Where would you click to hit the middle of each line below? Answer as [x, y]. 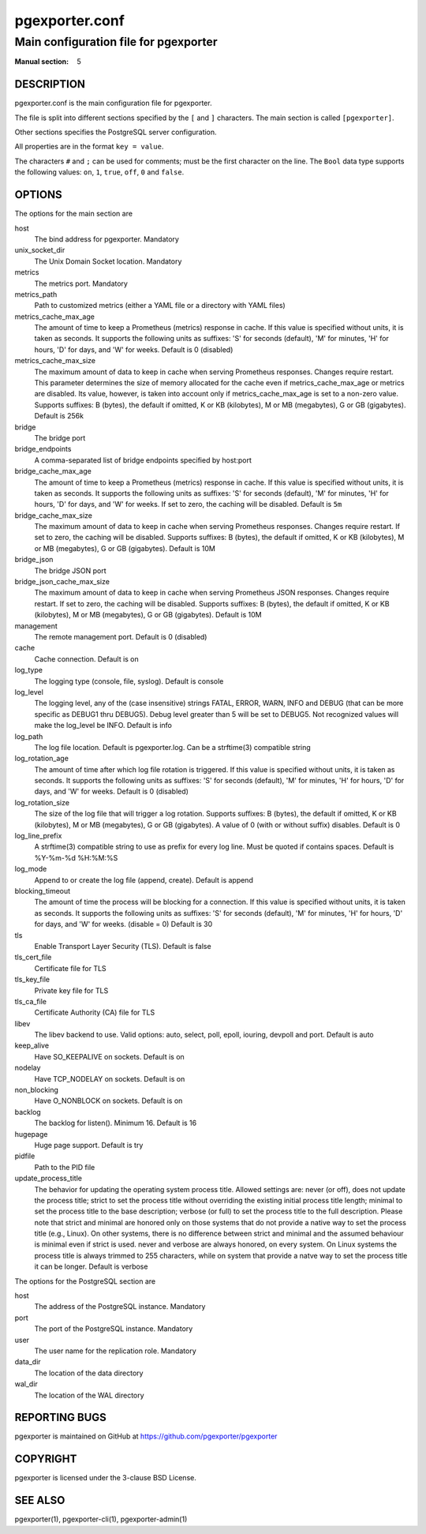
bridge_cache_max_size [53, 515]
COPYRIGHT [46, 1459]
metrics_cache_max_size [55, 361]
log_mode [31, 869]
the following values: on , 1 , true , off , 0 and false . [99, 172]
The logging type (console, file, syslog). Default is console [129, 681]
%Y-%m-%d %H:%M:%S [76, 857]
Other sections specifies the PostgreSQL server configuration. [116, 132]
